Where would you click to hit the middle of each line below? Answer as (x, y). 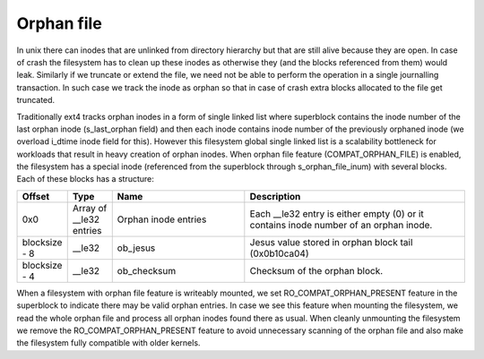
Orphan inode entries (162, 219)
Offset (36, 196)
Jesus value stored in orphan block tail (331, 242)
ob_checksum (147, 270)
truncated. (36, 100)
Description (275, 196)
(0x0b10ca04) (279, 253)
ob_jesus (136, 248)
